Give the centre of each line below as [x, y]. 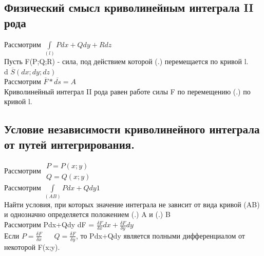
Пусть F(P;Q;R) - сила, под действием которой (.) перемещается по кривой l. [126, 61]
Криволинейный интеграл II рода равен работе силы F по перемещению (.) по [127, 91]
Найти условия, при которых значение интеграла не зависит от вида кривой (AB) [132, 204]
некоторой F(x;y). [32, 247]
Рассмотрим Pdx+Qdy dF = [49, 224]
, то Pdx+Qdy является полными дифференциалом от [160, 235]
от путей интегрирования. [69, 144]
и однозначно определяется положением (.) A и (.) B [87, 214]
